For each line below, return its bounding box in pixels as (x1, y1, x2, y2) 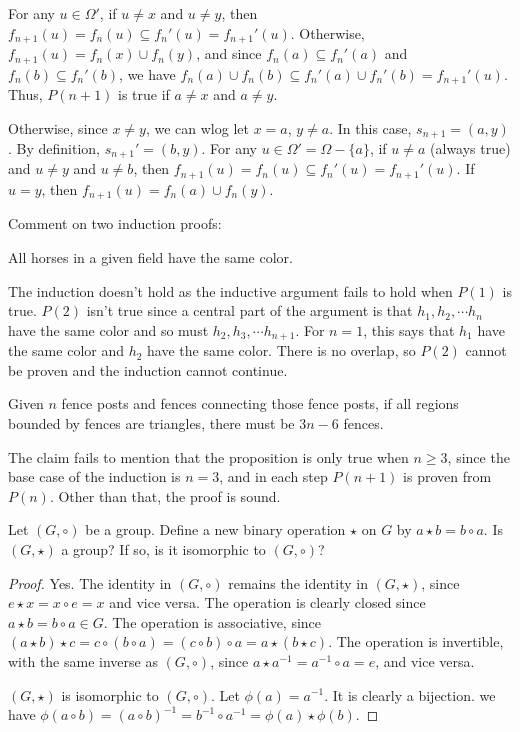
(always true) (430, 138, 511, 158)
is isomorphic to (61, 684, 159, 705)
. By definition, (8, 138, 100, 158)
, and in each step (219, 466, 328, 487)
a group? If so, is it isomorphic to (61, 538, 266, 559)
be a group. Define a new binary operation (85, 519, 346, 540)
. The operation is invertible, (328, 631, 504, 652)
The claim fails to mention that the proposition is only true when (8, 446, 409, 467)
